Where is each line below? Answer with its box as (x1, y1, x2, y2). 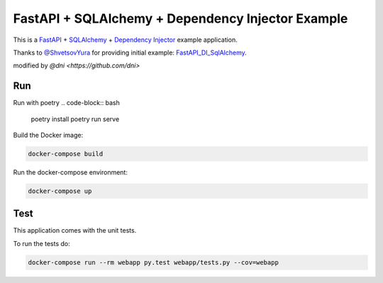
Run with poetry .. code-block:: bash (13, 99, 120, 107)
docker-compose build (28, 150, 104, 157)
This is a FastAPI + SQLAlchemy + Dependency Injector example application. (13, 35, 238, 44)
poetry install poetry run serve (30, 114, 120, 123)
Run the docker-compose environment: (13, 167, 128, 177)
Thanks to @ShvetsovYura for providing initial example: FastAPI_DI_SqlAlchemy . (13, 48, 248, 57)
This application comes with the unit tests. (13, 226, 137, 235)
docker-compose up (28, 187, 92, 195)
